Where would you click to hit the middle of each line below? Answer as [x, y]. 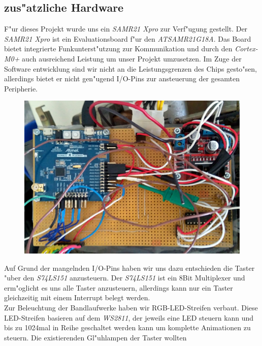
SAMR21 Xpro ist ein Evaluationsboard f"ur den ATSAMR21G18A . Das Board [128, 38]
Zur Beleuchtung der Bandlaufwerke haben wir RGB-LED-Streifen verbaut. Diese [131, 307]
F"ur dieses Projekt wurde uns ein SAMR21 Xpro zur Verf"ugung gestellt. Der [126, 29]
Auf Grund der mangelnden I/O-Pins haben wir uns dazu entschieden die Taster [129, 268]
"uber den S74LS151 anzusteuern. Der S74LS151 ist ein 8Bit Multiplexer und [125, 278]
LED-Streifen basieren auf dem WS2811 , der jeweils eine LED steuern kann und [129, 317]
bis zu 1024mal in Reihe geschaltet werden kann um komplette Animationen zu [127, 327]
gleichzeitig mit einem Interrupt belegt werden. [77, 297]
